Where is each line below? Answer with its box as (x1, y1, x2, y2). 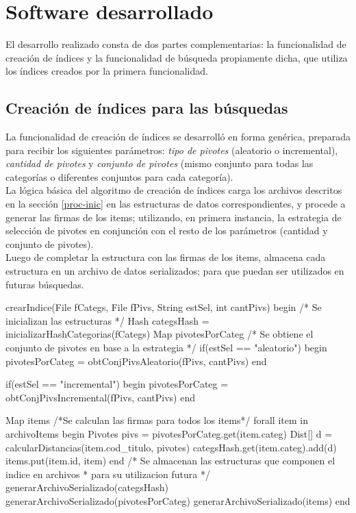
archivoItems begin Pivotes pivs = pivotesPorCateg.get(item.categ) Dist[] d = (5, 426, 333, 440)
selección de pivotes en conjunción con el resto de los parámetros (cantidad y (5, 223, 328, 238)
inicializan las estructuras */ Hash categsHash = (5, 313, 209, 327)
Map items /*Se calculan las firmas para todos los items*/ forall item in (5, 413, 308, 427)
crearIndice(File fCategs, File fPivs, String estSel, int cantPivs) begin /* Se (5, 300, 322, 314)
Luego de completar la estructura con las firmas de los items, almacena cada (5, 250, 326, 264)
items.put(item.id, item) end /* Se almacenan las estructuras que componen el (5, 453, 335, 468)
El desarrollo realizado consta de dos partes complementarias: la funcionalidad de (5, 37, 346, 51)
